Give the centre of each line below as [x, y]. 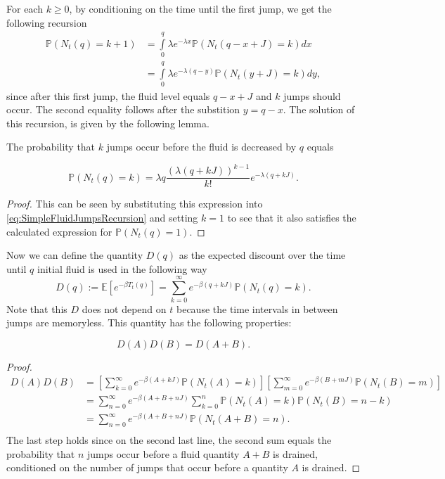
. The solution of [319, 109]
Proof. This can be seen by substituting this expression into [135, 204]
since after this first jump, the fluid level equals [108, 95]
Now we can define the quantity [75, 255]
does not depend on [124, 308]
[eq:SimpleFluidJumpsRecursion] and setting [102, 218]
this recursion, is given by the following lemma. [108, 123]
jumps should [312, 95]
